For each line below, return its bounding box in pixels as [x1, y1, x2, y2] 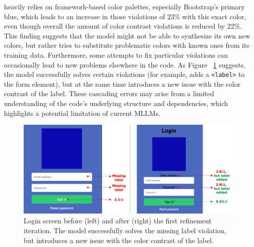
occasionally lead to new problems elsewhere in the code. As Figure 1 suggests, [4, 59, 246, 70]
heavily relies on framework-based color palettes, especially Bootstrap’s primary [4, 1, 245, 11]
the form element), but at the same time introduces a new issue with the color [4, 78, 241, 89]
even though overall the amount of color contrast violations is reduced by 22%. [4, 21, 242, 31]
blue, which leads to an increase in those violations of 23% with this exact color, [4, 11, 247, 21]
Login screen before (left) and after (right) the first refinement [24, 215, 212, 226]
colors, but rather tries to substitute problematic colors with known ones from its [4, 40, 250, 50]
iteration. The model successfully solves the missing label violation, [24, 225, 226, 235]
